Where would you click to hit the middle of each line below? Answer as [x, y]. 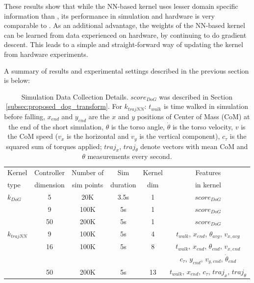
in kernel [208, 185]
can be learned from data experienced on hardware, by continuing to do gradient [125, 35]
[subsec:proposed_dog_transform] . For [64, 106]
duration [123, 185]
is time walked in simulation [206, 106]
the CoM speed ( [33, 136]
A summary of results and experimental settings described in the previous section [127, 70]
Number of [88, 172]
